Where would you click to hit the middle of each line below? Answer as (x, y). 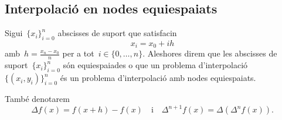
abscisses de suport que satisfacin (117, 33)
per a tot (78, 53)
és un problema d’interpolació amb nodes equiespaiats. (158, 78)
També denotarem (37, 99)
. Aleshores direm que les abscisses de (210, 53)
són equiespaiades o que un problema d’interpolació (155, 65)
